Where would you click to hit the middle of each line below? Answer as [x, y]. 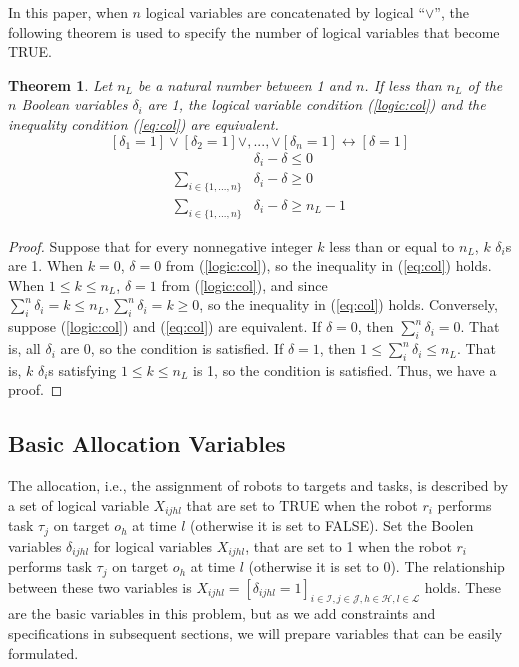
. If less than [403, 84]
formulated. [43, 652]
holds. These [463, 586]
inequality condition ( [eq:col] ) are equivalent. [143, 123]
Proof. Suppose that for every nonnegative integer [160, 245]
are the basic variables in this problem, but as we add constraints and [222, 613]
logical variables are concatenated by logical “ [285, 12]
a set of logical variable [78, 504]
